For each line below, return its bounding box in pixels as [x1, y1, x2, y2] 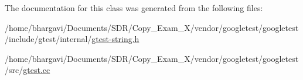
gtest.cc [23, 64, 50, 76]
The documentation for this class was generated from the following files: [5, 2, 263, 13]
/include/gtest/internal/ [5, 33, 92, 45]
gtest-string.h [91, 33, 139, 45]
